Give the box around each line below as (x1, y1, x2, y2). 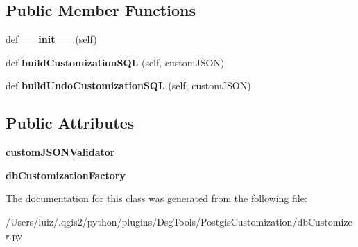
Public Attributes (6, 112, 135, 134)
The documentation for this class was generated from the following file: (6, 191, 307, 205)
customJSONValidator (6, 145, 115, 159)
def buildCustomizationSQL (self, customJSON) (6, 55, 225, 69)
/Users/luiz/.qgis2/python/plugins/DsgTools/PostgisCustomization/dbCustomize (6, 214, 352, 228)
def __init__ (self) (6, 32, 97, 46)
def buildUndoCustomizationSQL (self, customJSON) (6, 78, 251, 93)
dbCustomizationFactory (6, 167, 126, 182)
